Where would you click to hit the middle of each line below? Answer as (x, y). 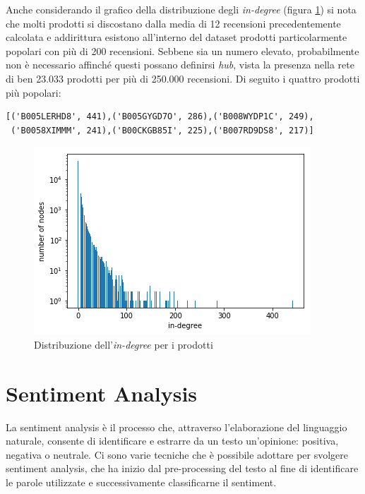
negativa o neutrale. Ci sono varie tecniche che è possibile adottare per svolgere (177, 454)
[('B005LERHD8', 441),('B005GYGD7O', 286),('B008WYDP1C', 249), (160, 117)
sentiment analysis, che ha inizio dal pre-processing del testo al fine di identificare (182, 468)
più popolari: (34, 92)
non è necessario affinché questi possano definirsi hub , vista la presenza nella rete (180, 65)
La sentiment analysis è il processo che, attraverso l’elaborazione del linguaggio (176, 427)
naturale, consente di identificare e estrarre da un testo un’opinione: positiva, (172, 441)
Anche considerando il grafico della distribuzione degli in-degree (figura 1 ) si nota (181, 9)
